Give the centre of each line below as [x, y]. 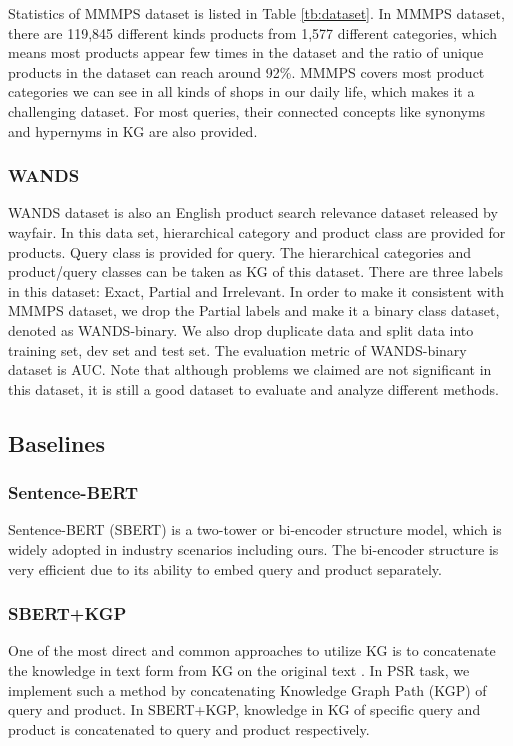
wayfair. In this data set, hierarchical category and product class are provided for [257, 231]
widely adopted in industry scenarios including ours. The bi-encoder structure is [253, 548]
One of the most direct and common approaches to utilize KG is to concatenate [252, 650]
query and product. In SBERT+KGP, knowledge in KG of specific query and [244, 709]
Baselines [56, 442]
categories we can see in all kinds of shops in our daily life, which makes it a [241, 91]
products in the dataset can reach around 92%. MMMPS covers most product [246, 71]
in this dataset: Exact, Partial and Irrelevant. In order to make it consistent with [256, 290]
